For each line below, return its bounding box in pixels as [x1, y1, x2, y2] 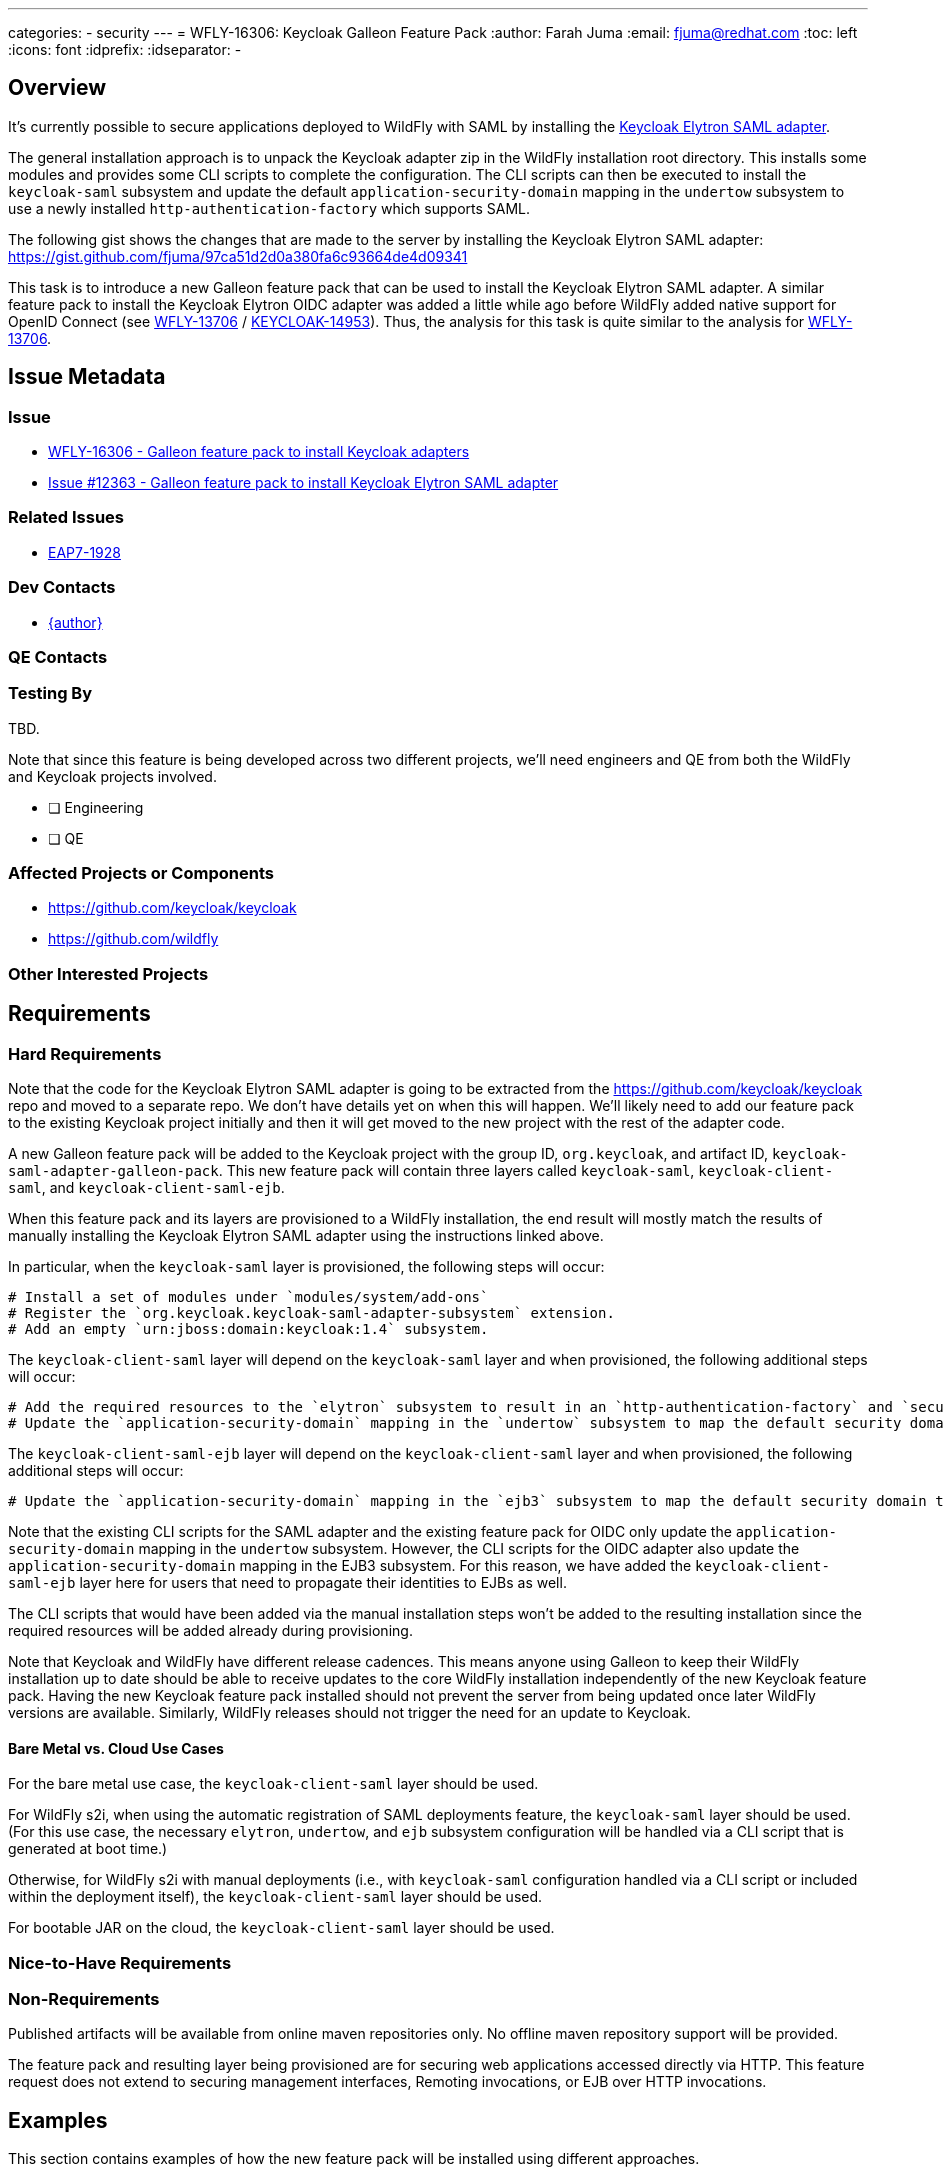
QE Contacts [8, 646, 108, 667]
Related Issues [8, 507, 124, 528]
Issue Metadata [8, 364, 166, 390]
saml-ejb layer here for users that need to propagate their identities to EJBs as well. [8, 1574, 567, 1592]
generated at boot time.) [8, 1840, 168, 1858]
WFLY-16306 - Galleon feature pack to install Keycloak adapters [48, 443, 470, 461]
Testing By [8, 683, 93, 704]
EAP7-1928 [48, 543, 121, 561]
